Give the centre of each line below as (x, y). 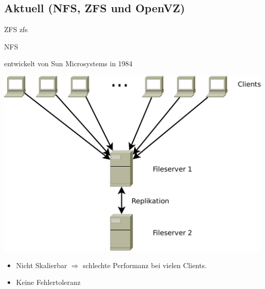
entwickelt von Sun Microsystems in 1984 (68, 63)
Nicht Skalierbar (42, 265)
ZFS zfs (16, 29)
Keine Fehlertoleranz (48, 282)
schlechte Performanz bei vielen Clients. (145, 265)
